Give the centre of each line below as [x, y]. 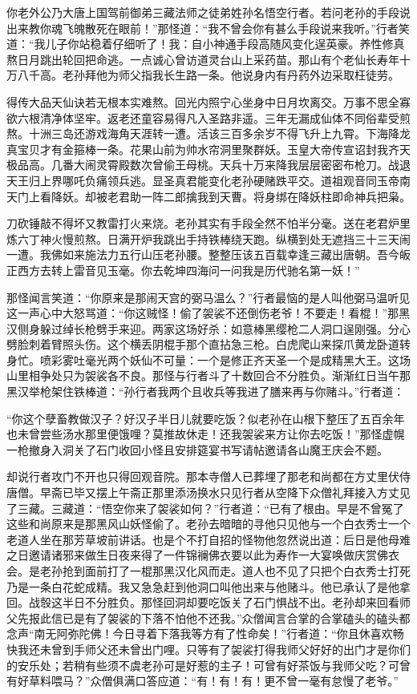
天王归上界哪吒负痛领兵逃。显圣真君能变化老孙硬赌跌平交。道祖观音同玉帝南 [208, 180]
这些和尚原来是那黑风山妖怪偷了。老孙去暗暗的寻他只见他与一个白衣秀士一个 [208, 524]
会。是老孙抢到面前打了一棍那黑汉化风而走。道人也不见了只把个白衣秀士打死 [208, 571]
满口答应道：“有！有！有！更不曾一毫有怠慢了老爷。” [261, 681]
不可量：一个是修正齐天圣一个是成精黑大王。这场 [281, 359]
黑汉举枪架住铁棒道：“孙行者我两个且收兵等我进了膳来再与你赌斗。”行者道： [206, 391]
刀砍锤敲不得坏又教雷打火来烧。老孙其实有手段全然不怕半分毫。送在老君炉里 [208, 223]
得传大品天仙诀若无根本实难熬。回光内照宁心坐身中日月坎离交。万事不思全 [203, 101]
